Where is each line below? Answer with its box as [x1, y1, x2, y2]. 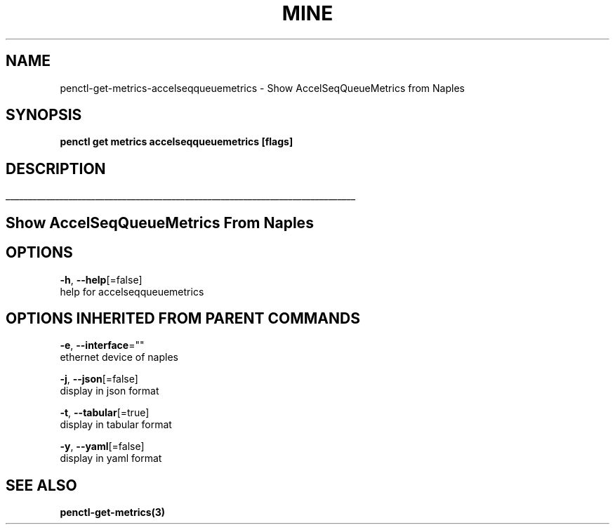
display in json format [60, 385, 159, 397]
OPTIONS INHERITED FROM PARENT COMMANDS [6, 309, 360, 327]
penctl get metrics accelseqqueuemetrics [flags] [60, 135, 293, 148]
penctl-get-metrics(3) [60, 506, 166, 519]
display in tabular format [60, 418, 172, 431]
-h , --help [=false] [60, 273, 143, 286]
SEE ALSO [6, 476, 77, 494]
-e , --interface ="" [60, 339, 145, 352]
